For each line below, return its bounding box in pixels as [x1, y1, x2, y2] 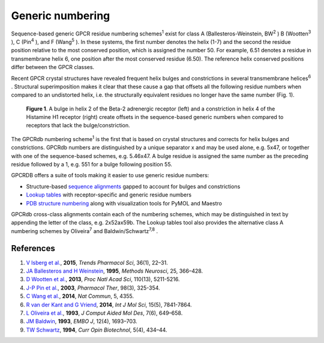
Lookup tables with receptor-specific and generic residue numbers [26, 191, 192, 198]
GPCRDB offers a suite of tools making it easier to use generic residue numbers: [11, 172, 209, 179]
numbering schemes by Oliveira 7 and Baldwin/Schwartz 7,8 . [11, 226, 158, 234]
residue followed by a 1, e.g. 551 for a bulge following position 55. [11, 161, 172, 168]
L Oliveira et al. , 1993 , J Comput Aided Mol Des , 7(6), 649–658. [26, 309, 183, 317]
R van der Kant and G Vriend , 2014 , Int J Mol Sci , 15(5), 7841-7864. [26, 301, 192, 308]
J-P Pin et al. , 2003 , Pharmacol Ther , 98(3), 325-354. [26, 284, 160, 291]
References [11, 243, 55, 253]
